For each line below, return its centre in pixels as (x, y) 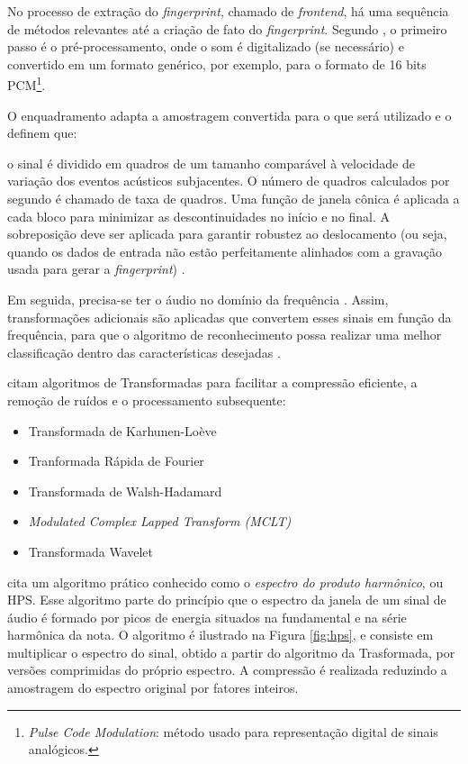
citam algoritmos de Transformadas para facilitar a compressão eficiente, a (212, 382)
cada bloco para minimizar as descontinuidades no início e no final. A (198, 216)
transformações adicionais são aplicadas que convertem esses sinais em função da (229, 317)
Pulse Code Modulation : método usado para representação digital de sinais (233, 731)
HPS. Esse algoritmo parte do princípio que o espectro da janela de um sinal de (227, 600)
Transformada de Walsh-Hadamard (125, 491)
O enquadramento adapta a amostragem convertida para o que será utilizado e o (229, 115)
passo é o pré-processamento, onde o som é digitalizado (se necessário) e (206, 46)
